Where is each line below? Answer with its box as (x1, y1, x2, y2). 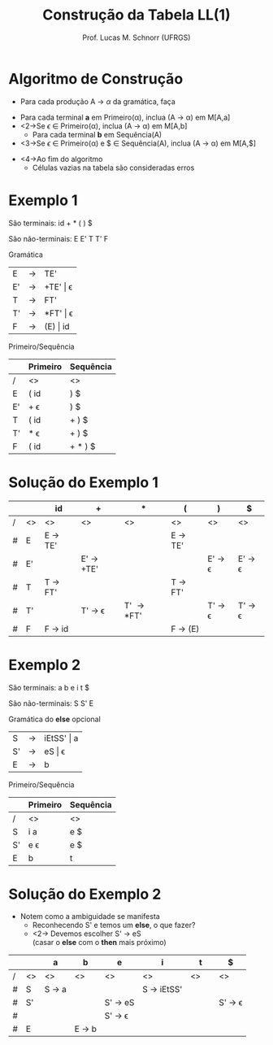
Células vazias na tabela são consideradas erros (32, 163, 195, 172)
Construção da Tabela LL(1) (42, 6, 231, 24)
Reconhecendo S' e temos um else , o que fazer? (32, 921, 196, 930)
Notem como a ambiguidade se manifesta (19, 912, 160, 921)
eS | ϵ (44, 746, 66, 757)
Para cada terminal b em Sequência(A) (32, 129, 162, 139)
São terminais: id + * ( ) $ (8, 218, 93, 228)
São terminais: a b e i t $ (8, 682, 90, 692)
